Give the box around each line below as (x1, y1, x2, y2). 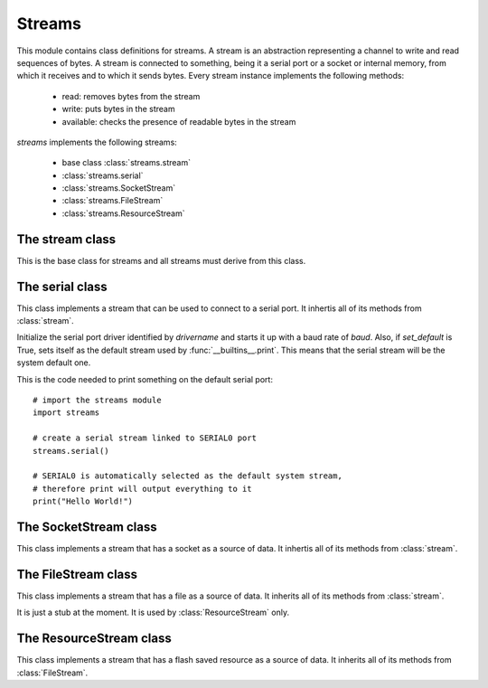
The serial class (16, 278, 108, 294)
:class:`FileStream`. (16, 667, 89, 678)
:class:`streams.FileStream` (61, 195, 164, 206)
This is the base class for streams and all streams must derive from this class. (16, 255, 306, 266)
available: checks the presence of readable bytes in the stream (61, 116, 296, 127)
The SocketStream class (16, 519, 157, 534)
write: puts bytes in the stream (61, 104, 175, 115)
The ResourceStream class (16, 631, 172, 646)
